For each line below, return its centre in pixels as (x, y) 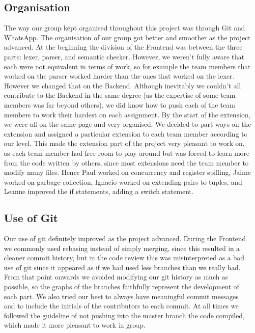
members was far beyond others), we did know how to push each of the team (120, 104)
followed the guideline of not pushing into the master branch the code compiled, (124, 315)
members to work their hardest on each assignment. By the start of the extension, (127, 114)
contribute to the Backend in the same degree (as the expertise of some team (120, 95)
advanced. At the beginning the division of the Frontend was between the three (123, 47)
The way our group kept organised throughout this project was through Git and (125, 28)
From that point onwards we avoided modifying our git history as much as (116, 277)
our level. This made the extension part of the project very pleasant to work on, (124, 143)
